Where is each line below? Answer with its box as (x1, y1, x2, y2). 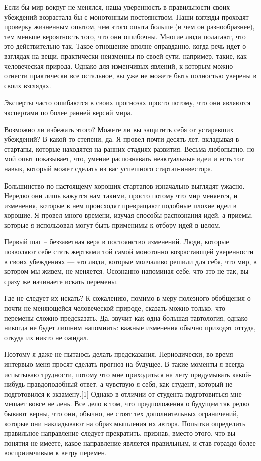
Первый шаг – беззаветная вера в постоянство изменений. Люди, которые (4, 236, 229, 247)
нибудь (4, 379, 25, 389)
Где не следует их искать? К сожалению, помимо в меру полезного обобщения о (4, 293, 251, 303)
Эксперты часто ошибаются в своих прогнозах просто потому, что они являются (4, 97, 251, 108)
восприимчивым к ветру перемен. (4, 447, 107, 458)
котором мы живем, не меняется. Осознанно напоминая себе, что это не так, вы (4, 266, 249, 276)
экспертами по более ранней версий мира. (4, 107, 133, 117)
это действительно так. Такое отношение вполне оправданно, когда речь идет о (4, 41, 246, 51)
